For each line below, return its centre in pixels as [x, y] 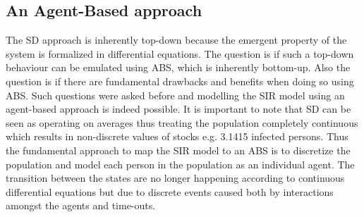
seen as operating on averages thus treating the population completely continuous [182, 122]
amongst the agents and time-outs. [81, 205]
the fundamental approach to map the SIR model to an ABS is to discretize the [178, 150]
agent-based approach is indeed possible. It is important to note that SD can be [178, 109]
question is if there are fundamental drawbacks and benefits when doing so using [180, 81]
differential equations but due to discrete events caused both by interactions [170, 191]
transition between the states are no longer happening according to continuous [175, 178]
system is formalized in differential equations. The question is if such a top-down [180, 53]
